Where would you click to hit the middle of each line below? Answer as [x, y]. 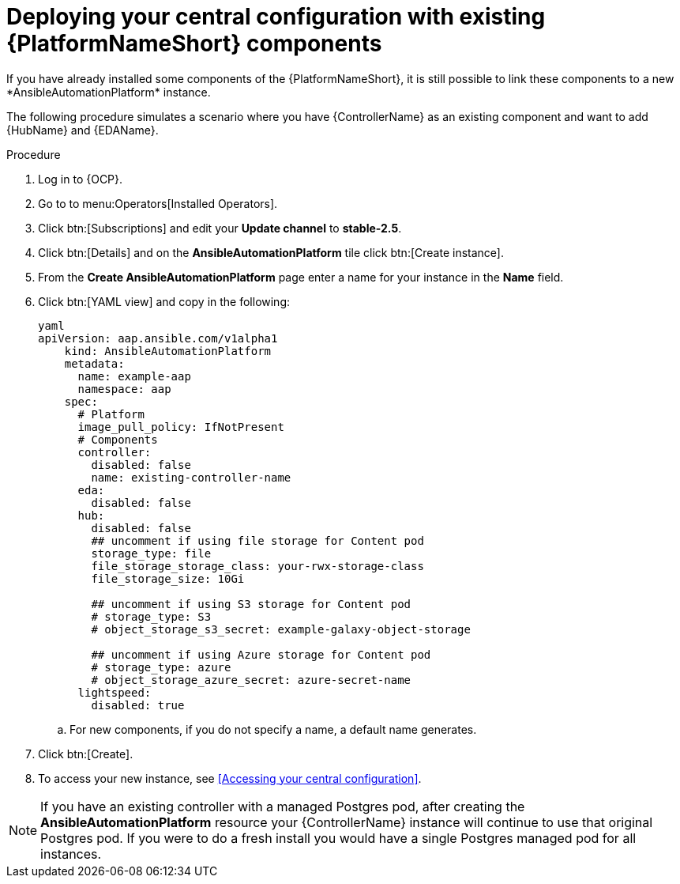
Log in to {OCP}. [81, 179]
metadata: [94, 363]
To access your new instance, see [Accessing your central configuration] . [230, 778]
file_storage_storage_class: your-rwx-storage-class [257, 566]
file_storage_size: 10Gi [168, 578]
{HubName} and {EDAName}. [83, 130]
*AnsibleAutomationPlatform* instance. [109, 92]
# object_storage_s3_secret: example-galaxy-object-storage [281, 629]
